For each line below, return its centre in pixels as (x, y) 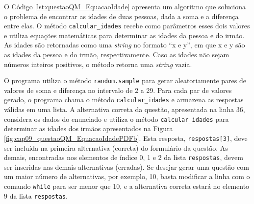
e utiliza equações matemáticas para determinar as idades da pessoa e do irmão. (124, 35)
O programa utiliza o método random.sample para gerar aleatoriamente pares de (125, 80)
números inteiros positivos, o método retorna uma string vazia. (98, 64)
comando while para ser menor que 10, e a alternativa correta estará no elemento (127, 186)
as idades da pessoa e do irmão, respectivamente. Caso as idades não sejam (117, 55)
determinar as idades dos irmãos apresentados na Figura (89, 128)
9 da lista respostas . (36, 195)
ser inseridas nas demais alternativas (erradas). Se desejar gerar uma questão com (127, 167)
